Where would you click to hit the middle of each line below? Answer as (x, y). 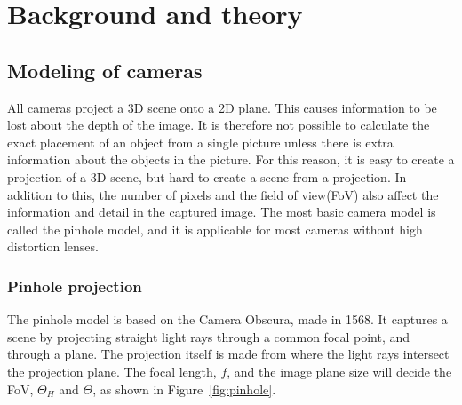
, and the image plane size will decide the (339, 371)
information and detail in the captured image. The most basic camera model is (222, 212)
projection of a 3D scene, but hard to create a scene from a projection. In (207, 176)
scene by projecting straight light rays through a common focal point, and (209, 336)
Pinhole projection (75, 286)
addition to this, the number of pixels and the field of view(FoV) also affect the (223, 194)
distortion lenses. (53, 246)
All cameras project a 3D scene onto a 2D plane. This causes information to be (222, 107)
